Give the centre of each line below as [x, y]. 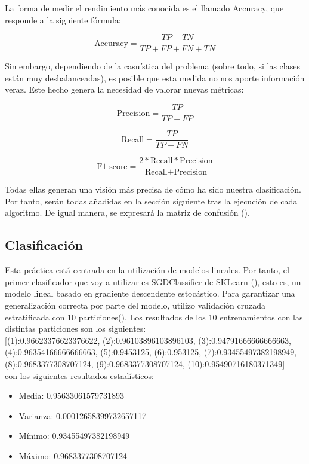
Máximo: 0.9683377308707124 [73, 455]
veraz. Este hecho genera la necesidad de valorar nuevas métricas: [124, 89]
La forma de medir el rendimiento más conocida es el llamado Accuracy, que [144, 8]
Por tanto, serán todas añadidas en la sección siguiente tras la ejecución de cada [151, 201]
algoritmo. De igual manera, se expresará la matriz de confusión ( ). [127, 213]
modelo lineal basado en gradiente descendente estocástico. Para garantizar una [150, 293]
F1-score [112, 167]
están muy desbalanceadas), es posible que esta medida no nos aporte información [155, 77]
